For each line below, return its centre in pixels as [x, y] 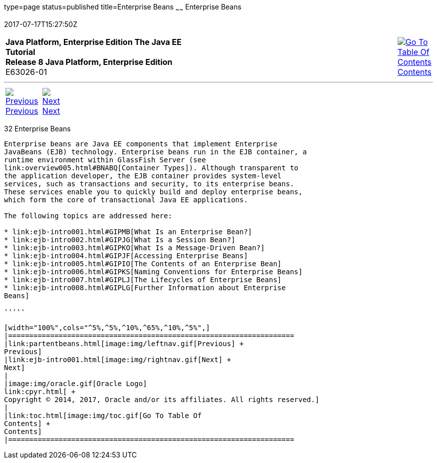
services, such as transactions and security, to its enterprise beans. [149, 184]
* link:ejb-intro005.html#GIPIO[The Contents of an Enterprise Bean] [143, 263]
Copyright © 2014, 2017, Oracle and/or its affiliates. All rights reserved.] [162, 399]
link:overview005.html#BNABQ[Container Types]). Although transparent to [151, 168]
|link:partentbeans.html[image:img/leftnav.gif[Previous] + [124, 343]
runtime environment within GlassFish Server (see [105, 160]
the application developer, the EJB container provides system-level [143, 176]
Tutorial [20, 52]
